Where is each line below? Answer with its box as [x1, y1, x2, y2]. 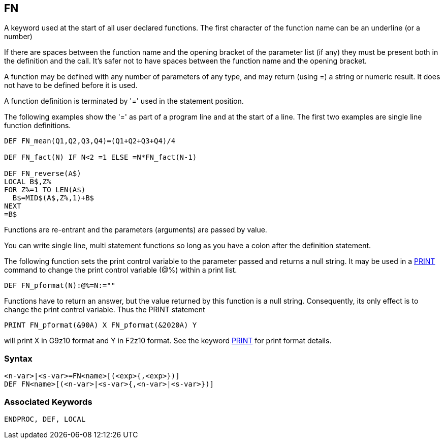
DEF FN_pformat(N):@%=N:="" [4, 281, 116, 290]
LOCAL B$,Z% [4, 178, 51, 186]
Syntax [4, 353, 33, 364]
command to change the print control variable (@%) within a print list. [4, 265, 237, 275]
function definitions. [4, 121, 71, 130]
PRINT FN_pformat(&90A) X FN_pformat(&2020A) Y [4, 321, 197, 330]
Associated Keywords [4, 396, 92, 407]
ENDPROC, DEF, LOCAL [4, 415, 86, 423]
